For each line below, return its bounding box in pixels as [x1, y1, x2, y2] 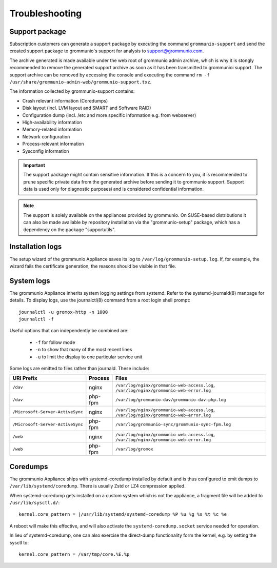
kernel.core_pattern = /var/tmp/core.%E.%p [18, 552, 130, 557]
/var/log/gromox [115, 446, 153, 452]
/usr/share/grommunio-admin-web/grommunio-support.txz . [9, 79, 152, 85]
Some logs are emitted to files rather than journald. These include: [9, 365, 150, 371]
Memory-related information [22, 126, 82, 133]
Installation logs [9, 242, 62, 251]
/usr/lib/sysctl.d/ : [9, 500, 60, 506]
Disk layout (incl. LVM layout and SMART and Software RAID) [22, 105, 151, 111]
